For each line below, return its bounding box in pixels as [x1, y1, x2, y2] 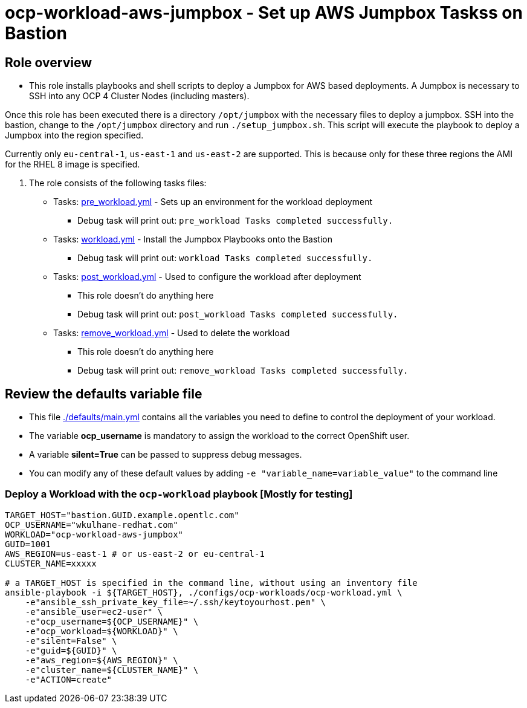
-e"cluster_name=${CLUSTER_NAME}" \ [25, 664, 199, 675]
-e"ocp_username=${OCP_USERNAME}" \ [25, 616, 199, 626]
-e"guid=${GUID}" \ [25, 645, 117, 655]
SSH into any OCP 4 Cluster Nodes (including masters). [29, 91, 250, 102]
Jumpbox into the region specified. [5, 130, 144, 141]
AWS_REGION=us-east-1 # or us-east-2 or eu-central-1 [5, 548, 265, 559]
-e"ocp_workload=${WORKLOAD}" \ [25, 626, 178, 636]
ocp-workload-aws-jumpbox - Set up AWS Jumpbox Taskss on [5, 2, 523, 23]
